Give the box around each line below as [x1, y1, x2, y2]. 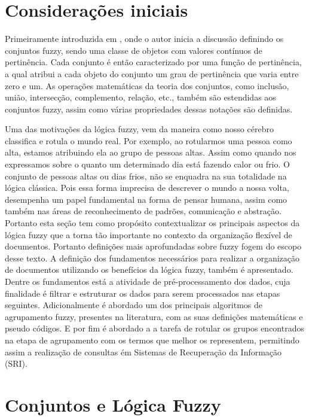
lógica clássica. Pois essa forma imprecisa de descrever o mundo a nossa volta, [5, 181, 289, 194]
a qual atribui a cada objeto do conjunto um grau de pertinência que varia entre [5, 67, 299, 80]
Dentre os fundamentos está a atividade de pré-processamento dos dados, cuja [5, 275, 290, 287]
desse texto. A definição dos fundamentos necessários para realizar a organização [5, 251, 300, 264]
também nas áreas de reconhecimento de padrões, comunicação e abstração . [5, 205, 282, 217]
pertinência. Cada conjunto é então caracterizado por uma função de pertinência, [5, 56, 302, 68]
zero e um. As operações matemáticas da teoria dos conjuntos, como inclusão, [5, 79, 289, 92]
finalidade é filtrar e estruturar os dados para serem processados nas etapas [5, 287, 280, 299]
